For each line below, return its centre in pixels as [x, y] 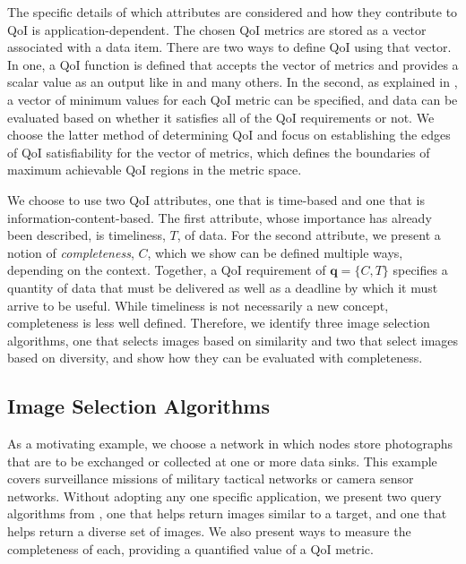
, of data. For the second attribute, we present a [309, 235]
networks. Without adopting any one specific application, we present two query [224, 496]
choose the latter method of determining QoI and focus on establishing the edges [229, 135]
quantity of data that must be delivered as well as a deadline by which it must [223, 287]
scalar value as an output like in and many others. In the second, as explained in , [233, 82]
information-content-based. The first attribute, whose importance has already [220, 217]
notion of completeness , [71, 252]
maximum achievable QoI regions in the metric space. [155, 170]
